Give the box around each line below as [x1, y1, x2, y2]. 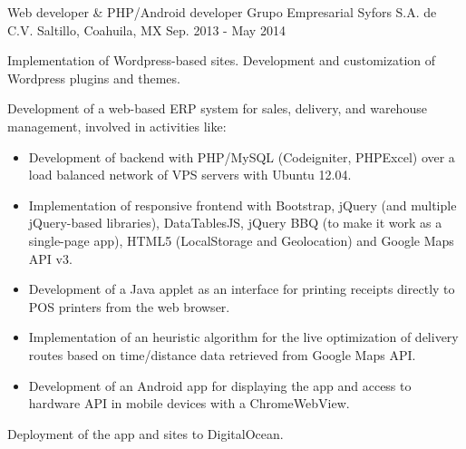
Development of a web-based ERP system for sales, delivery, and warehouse [7, 99, 427, 118]
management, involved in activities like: [7, 116, 227, 135]
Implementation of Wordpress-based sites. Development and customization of [7, 51, 436, 70]
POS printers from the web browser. [28, 297, 230, 316]
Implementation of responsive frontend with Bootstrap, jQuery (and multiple [28, 195, 457, 214]
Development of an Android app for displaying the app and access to [28, 376, 412, 395]
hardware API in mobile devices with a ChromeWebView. [28, 394, 350, 413]
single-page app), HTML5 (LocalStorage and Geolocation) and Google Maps [28, 230, 454, 249]
